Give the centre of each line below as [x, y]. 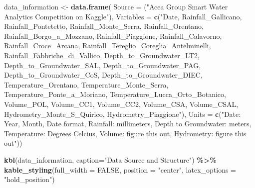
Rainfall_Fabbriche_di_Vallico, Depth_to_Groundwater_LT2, [102, 55]
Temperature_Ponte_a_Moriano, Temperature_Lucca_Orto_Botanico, [115, 94]
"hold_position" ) [29, 179]
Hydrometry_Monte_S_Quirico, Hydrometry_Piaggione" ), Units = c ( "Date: [123, 114]
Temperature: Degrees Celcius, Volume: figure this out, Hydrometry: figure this [125, 133]
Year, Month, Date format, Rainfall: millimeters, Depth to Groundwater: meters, [128, 124]
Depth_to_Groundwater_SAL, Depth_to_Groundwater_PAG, [103, 65]
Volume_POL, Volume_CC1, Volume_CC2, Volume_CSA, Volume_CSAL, [121, 104]
